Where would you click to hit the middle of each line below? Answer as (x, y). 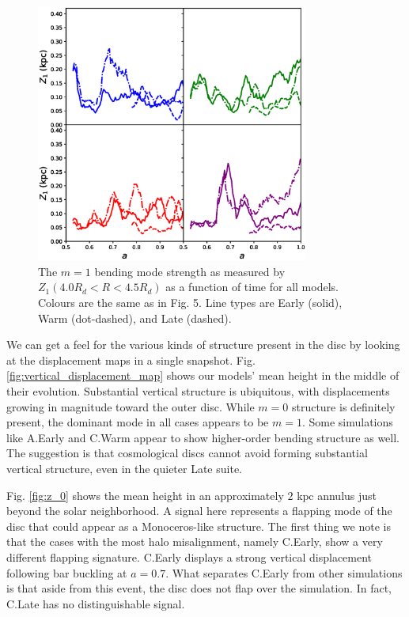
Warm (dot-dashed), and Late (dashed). (135, 318)
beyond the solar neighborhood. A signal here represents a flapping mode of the (199, 511)
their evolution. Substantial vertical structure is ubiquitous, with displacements (198, 391)
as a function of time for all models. (252, 287)
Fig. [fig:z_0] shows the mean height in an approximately (145, 495)
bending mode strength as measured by (190, 271)
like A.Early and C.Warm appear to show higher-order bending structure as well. (203, 437)
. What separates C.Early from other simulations (284, 572)
